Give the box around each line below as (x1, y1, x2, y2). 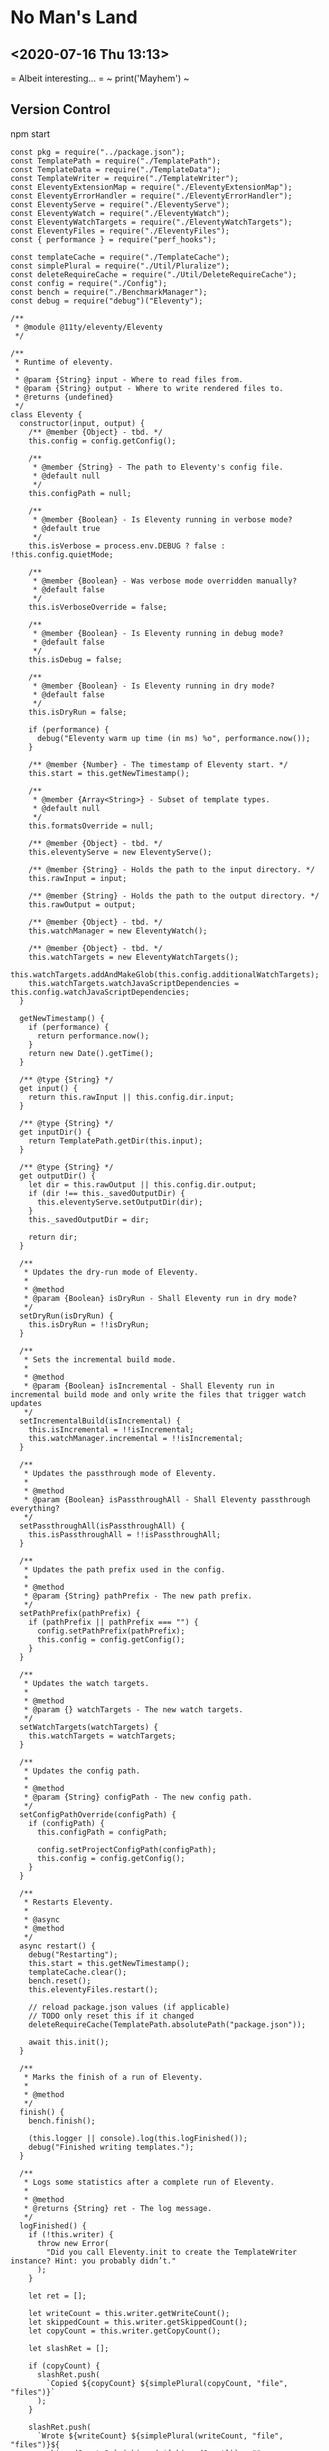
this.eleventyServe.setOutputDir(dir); (36, 1197, 203, 1207)
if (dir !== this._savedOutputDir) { (28, 1188, 186, 1198)
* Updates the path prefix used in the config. (23, 1564, 226, 1575)
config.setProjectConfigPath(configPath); (36, 1844, 217, 1855)
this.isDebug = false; (28, 654, 123, 665)
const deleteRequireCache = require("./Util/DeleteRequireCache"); (10, 269, 298, 280)
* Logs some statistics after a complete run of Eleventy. (23, 2177, 275, 2187)
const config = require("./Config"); (10, 278, 168, 288)
